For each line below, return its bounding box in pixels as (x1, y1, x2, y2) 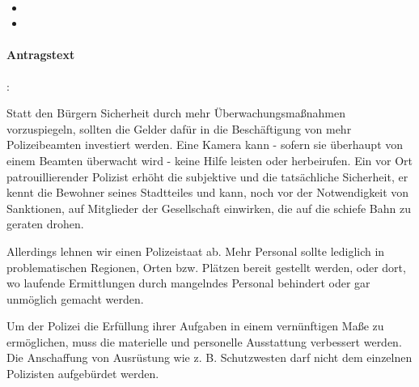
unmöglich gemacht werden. (6, 290, 144, 307)
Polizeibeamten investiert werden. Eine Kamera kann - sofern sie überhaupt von (6, 136, 404, 153)
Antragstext (6, 46, 75, 63)
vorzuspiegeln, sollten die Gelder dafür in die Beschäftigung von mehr (6, 120, 352, 137)
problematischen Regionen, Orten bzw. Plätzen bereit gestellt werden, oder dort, (6, 258, 406, 275)
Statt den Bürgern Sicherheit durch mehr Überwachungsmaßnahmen (6, 104, 345, 121)
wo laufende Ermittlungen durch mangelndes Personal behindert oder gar (6, 274, 370, 291)
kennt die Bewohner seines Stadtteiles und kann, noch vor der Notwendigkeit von (6, 184, 409, 201)
